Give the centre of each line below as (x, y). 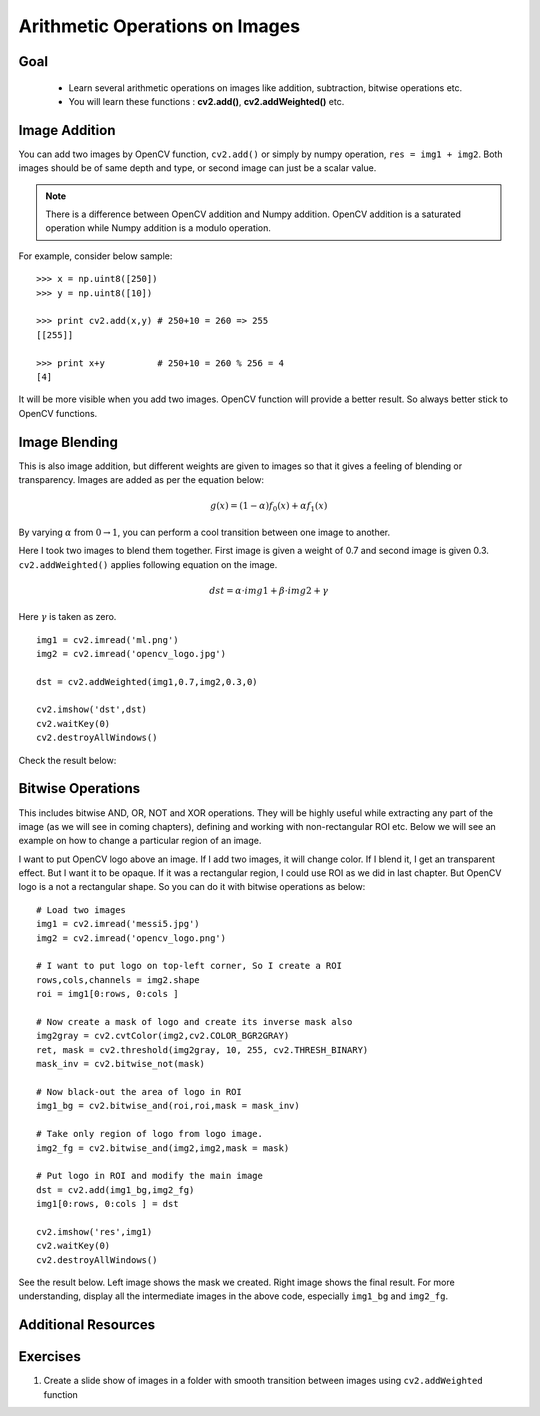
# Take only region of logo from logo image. (150, 1134)
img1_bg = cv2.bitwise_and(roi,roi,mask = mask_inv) (168, 1106)
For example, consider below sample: (95, 256)
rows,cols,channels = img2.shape (118, 979)
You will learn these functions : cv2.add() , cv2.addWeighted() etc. (206, 101)
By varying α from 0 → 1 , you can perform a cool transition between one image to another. (204, 532)
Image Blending (68, 441)
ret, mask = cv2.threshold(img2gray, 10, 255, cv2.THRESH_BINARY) (202, 1049)
